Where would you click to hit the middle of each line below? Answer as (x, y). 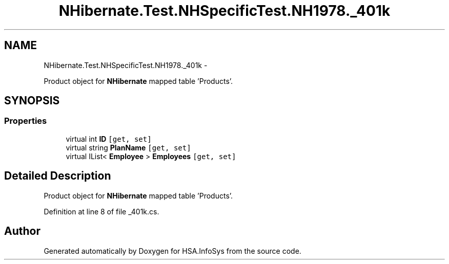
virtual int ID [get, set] (109, 139)
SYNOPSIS (32, 101)
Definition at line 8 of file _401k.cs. (101, 211)
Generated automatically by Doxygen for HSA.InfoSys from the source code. (172, 251)
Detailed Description (58, 176)
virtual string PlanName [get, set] (128, 147)
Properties (26, 121)
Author (22, 231)
